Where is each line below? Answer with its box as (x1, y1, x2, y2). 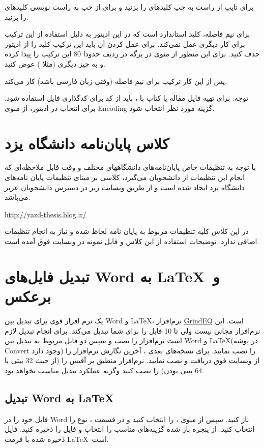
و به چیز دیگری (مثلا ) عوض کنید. (5, 58, 105, 69)
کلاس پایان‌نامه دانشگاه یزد (5, 132, 169, 153)
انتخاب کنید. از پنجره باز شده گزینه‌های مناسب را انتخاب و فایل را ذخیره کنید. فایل (5, 424, 255, 434)
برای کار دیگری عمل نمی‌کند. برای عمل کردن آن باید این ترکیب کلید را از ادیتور (5, 38, 245, 49)
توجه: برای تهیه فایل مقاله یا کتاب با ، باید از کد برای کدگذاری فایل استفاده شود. (5, 93, 249, 103)
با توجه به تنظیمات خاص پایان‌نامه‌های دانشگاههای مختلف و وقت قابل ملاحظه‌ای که (5, 162, 256, 172)
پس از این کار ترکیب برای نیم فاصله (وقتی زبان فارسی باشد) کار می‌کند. (5, 75, 227, 86)
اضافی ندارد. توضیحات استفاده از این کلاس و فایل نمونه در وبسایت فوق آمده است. (5, 236, 259, 247)
